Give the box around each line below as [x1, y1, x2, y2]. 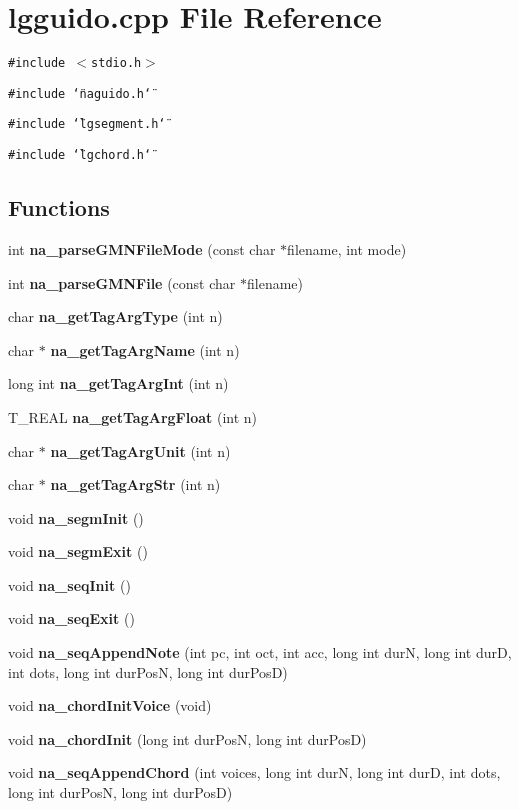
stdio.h [91, 56, 142, 71]
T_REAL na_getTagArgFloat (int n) [8, 406, 258, 427]
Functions [8, 192, 110, 223]
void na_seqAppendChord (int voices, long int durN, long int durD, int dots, [8, 762, 501, 783]
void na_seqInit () [8, 574, 131, 595]
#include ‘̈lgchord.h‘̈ [8, 148, 152, 163]
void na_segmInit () [8, 507, 144, 528]
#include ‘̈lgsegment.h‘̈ [8, 117, 166, 132]
